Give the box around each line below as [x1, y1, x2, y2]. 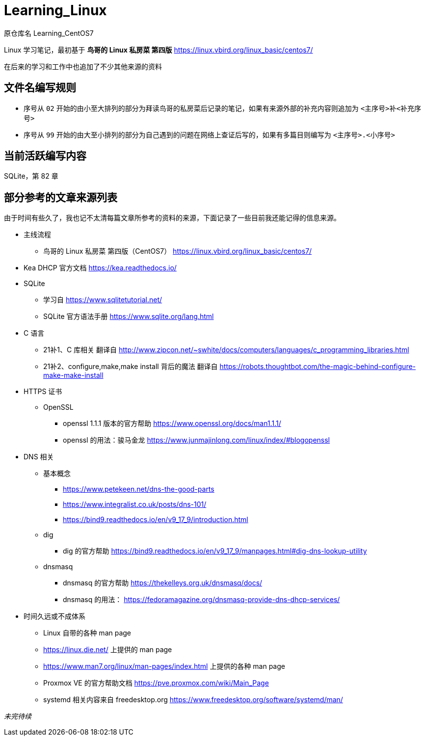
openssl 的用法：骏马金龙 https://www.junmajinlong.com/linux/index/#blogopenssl [63, 436, 330, 445]
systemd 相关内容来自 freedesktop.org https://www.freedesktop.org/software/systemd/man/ [43, 695, 343, 704]
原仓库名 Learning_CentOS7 [4, 28, 94, 37]
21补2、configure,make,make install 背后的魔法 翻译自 [43, 362, 218, 371]
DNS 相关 [24, 452, 54, 461]
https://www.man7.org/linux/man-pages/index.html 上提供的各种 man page [43, 662, 285, 671]
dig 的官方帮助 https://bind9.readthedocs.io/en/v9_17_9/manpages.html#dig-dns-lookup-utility [63, 547, 367, 555]
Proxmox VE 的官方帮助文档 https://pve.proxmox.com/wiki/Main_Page [43, 679, 269, 687]
